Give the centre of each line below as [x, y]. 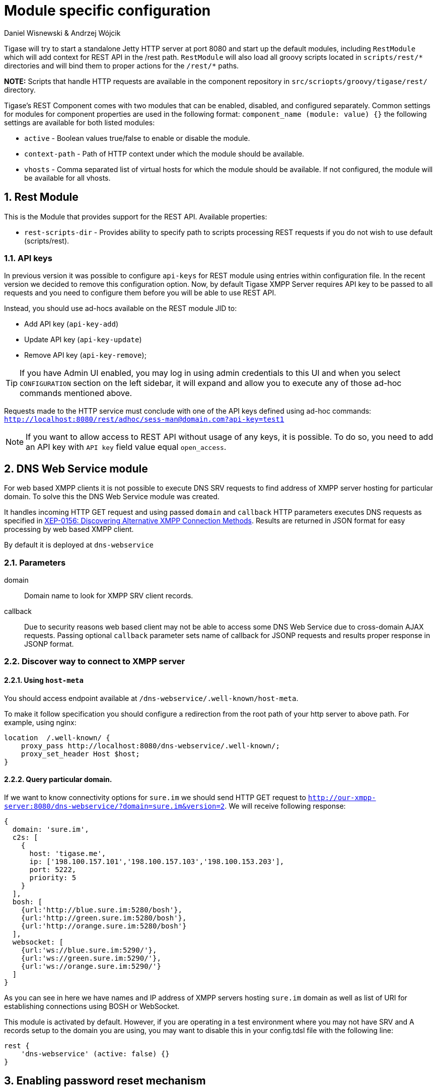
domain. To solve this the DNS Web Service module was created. [112, 497]
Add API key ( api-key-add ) [71, 324]
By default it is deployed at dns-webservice [79, 545]
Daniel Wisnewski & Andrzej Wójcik [62, 33]
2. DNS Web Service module [76, 469]
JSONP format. [49, 644]
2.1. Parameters [35, 562]
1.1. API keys [28, 258]
